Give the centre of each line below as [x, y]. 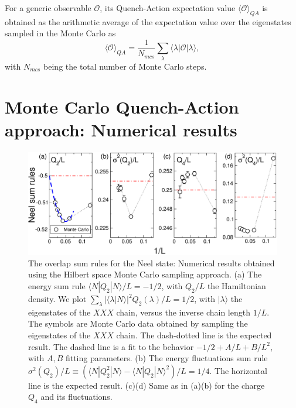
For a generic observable [48, 8]
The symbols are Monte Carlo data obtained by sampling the [138, 323]
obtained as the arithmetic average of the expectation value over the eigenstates [148, 21]
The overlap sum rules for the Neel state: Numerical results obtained [152, 263]
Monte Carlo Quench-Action [122, 106]
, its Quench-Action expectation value [168, 8]
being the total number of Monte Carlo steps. [125, 66]
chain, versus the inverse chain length [183, 312]
